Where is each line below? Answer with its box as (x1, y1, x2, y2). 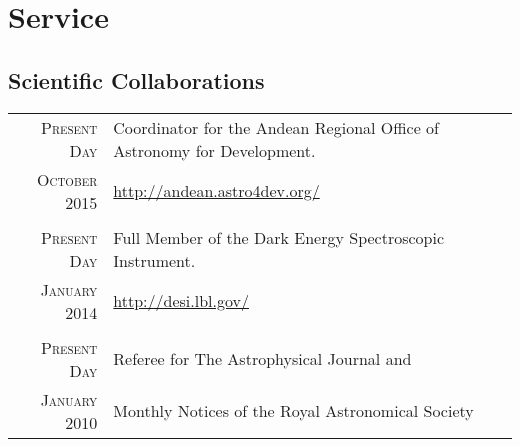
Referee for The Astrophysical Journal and (113, 347, 412, 371)
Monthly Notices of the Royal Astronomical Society (113, 399, 474, 423)
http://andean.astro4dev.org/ (113, 179, 320, 203)
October (37, 167, 98, 191)
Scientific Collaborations (8, 64, 265, 95)
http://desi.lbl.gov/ (113, 289, 249, 313)
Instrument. (113, 248, 196, 272)
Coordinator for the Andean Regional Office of (113, 115, 440, 139)
